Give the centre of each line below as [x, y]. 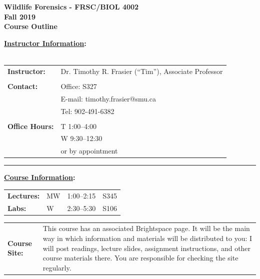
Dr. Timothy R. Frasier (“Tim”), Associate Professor [142, 71]
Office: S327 [79, 86]
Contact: [23, 86]
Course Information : [40, 177]
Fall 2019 [20, 16]
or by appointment [89, 151]
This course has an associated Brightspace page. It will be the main [146, 228]
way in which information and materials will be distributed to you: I [147, 238]
